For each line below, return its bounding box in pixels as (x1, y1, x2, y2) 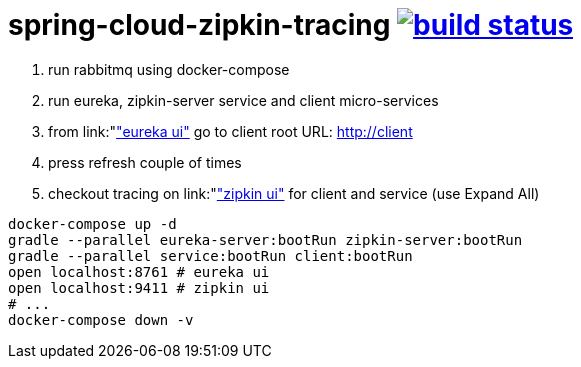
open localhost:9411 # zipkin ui (8, 279, 270, 296)
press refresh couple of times (48, 153, 242, 171)
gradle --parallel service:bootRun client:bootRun (8, 247, 413, 264)
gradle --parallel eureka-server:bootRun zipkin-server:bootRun (8, 231, 523, 248)
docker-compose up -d (8, 215, 177, 232)
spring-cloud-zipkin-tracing (8, 8, 391, 42)
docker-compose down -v (8, 311, 194, 328)
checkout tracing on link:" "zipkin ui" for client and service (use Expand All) (48, 184, 540, 202)
